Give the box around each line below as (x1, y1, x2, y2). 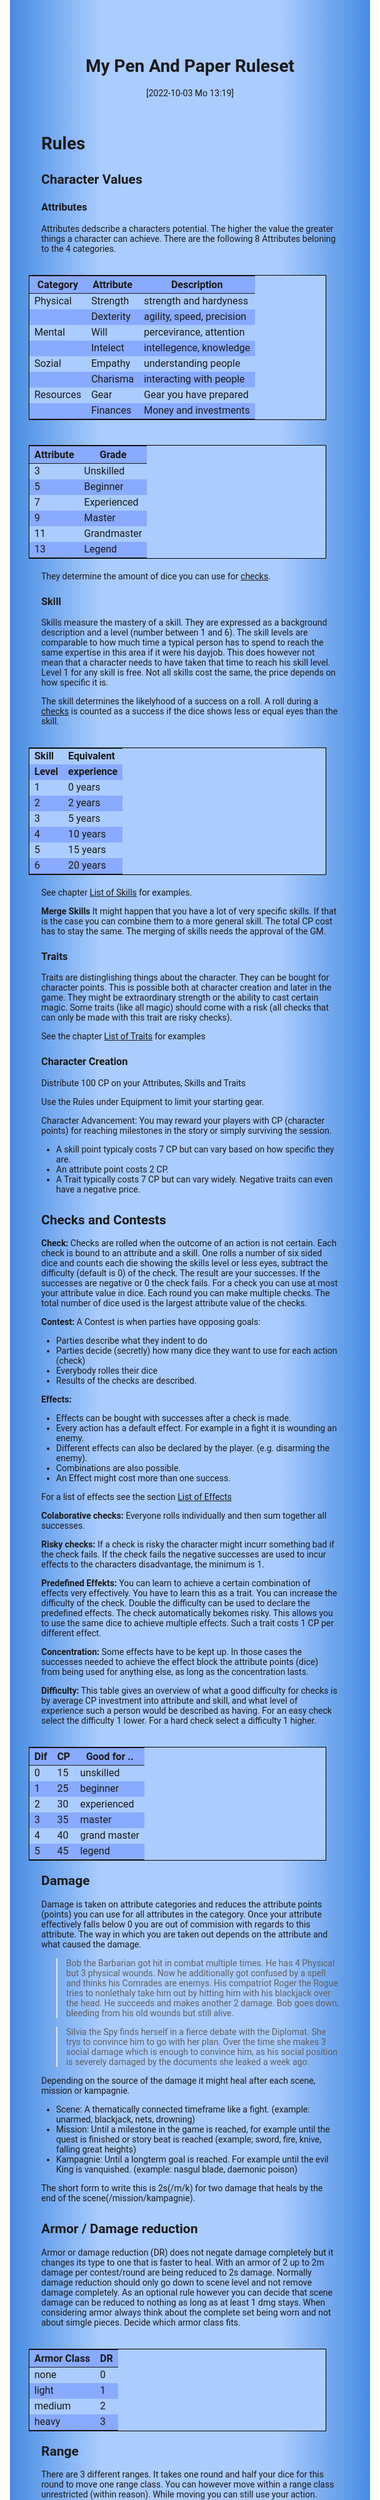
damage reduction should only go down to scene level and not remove (41, 2276, 312, 2288)
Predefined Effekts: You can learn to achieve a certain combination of (41, 1578, 311, 1589)
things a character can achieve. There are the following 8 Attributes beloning (41, 233, 337, 244)
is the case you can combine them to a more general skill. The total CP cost (41, 915, 333, 927)
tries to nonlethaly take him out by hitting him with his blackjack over (65, 1987, 331, 1999)
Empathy (90, 356, 131, 370)
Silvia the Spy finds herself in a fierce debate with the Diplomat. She (65, 2026, 327, 2037)
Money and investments (143, 403, 250, 417)
